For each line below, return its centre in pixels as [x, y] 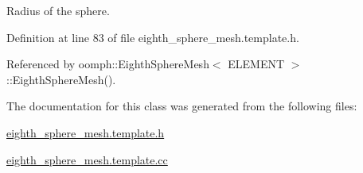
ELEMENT [256, 64]
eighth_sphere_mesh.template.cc [87, 159]
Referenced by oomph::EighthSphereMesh [108, 64]
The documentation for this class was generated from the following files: [182, 106]
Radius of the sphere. [58, 10]
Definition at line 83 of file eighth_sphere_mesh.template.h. [153, 37]
